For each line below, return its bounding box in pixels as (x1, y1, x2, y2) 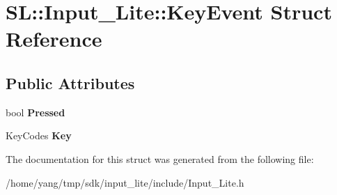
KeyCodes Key (6, 128, 72, 143)
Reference (6, 24, 102, 53)
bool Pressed (6, 104, 65, 119)
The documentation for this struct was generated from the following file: (6, 151, 314, 166)
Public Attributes (6, 72, 135, 93)
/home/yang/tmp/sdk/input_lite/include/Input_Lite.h (6, 175, 244, 189)
